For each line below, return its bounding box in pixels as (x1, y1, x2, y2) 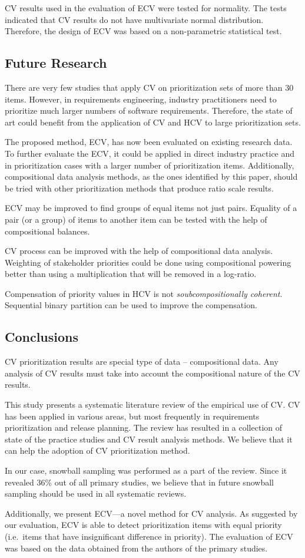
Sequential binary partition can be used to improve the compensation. (5, 299, 257, 311)
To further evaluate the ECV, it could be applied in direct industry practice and (5, 147, 295, 159)
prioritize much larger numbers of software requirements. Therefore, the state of (5, 104, 293, 117)
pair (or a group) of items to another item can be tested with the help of (5, 213, 267, 225)
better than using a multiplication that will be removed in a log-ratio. (5, 268, 257, 280)
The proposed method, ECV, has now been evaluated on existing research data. (5, 136, 293, 148)
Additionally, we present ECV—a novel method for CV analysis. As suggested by (5, 507, 298, 519)
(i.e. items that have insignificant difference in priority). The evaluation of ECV (5, 530, 293, 542)
